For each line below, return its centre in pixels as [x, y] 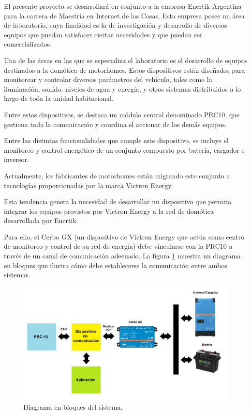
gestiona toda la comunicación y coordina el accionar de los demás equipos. [115, 124]
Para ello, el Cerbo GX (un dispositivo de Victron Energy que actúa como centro [124, 236]
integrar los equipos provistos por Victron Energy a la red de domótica [109, 211]
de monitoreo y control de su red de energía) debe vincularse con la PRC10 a [118, 246]
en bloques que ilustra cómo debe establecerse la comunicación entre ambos [116, 265]
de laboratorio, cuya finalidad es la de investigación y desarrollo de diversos [116, 25]
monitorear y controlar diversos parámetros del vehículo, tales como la [108, 79]
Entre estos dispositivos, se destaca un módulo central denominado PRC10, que [122, 114]
